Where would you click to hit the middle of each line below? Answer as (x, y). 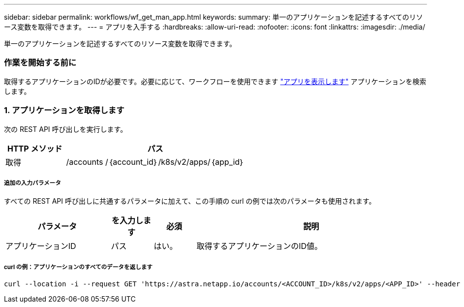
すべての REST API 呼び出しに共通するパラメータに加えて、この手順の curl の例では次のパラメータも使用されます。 (190, 201)
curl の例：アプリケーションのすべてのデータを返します (78, 267)
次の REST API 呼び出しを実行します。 (66, 129)
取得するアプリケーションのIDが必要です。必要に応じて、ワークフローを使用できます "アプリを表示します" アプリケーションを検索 (215, 81)
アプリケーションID (41, 246)
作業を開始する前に (40, 63)
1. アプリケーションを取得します (64, 110)
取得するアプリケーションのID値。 (260, 246)
